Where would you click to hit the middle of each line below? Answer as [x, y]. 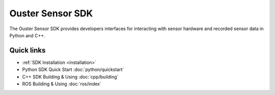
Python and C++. [27, 35]
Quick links [28, 50]
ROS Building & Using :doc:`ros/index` [62, 84]
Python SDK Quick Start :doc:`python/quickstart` [73, 69]
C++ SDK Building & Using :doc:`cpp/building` [70, 77]
